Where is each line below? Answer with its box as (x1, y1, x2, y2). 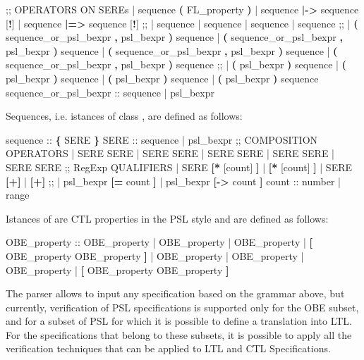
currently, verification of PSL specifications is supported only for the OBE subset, (6, 299, 359, 314)
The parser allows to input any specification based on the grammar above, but (6, 286, 345, 301)
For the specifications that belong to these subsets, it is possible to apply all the (6, 327, 352, 342)
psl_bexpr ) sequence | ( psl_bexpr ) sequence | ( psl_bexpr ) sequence (6, 70, 319, 85)
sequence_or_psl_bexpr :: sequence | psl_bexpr (6, 85, 214, 99)
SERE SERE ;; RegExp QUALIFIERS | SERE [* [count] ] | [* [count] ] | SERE (6, 159, 353, 174)
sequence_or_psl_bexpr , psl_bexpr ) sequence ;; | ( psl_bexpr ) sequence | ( (6, 57, 346, 72)
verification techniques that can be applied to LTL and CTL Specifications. (6, 341, 331, 356)
